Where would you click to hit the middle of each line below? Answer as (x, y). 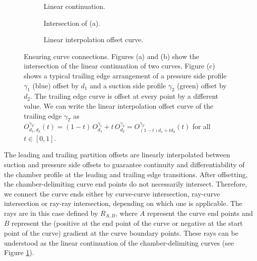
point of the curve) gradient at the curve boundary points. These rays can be (121, 232)
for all (201, 126)
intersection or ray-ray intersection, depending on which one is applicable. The (123, 203)
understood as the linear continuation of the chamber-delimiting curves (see (119, 242)
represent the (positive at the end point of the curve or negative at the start (127, 223)
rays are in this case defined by (51, 213)
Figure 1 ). (19, 252)
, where (126, 213)
